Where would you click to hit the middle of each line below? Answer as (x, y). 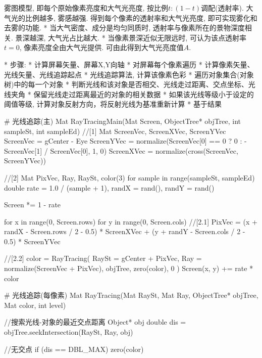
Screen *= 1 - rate (33, 205)
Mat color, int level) (35, 305)
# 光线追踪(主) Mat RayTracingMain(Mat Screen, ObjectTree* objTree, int (122, 121)
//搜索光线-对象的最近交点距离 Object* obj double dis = (95, 322)
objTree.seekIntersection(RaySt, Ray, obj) (69, 332)
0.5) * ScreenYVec (32, 241)
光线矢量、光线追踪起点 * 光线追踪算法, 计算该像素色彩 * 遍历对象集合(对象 (129, 74)
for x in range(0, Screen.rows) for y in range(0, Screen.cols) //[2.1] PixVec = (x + (131, 221)
